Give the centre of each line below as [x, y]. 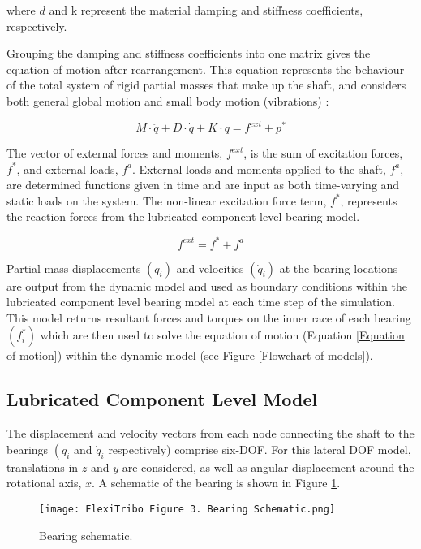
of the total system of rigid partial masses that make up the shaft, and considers [206, 85]
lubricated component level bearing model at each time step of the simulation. [201, 302]
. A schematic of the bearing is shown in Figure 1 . [216, 483]
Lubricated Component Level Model [162, 399]
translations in [43, 467]
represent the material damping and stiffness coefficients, [222, 10]
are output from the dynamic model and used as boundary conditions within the [207, 285]
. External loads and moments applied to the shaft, [259, 169]
